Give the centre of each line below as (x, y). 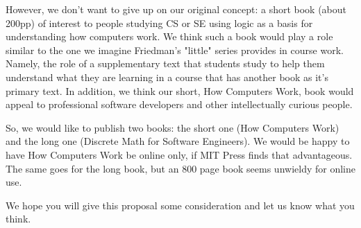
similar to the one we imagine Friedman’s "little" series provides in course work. (175, 50)
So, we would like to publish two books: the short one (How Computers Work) (173, 127)
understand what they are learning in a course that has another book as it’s (167, 77)
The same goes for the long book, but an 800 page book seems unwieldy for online (180, 168)
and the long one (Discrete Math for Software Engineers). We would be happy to (178, 141)
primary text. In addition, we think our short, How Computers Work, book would (180, 90)
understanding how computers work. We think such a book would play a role (169, 36)
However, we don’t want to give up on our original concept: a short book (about (176, 9)
